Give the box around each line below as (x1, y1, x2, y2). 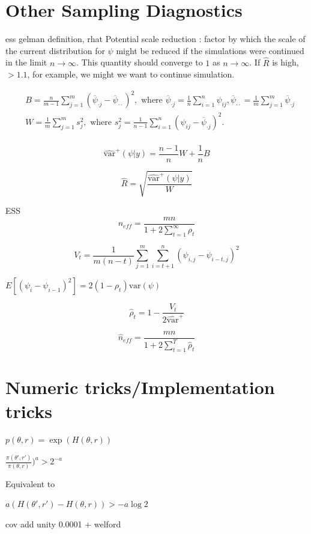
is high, (272, 56, 299, 68)
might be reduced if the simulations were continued (116, 44, 304, 56)
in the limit (5, 56, 47, 68)
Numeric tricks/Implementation (5, 375, 275, 399)
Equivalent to (5, 477, 55, 490)
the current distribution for (5, 44, 105, 56)
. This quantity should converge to (76, 56, 203, 68)
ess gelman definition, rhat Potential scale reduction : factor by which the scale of (5, 32, 306, 45)
